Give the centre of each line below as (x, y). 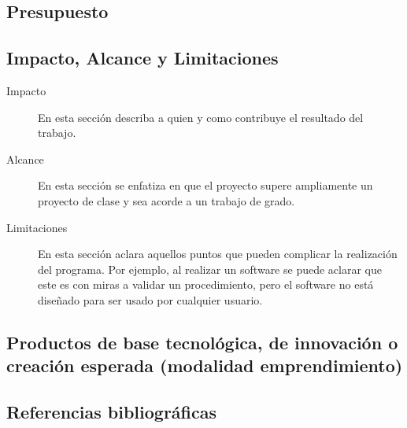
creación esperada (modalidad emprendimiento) (205, 365)
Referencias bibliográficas (112, 412)
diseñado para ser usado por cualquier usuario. (150, 299)
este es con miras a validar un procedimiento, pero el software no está (206, 284)
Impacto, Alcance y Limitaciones (142, 58)
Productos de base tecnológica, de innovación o (202, 342)
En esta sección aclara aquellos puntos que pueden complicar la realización (218, 254)
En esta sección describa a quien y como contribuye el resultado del (201, 117)
